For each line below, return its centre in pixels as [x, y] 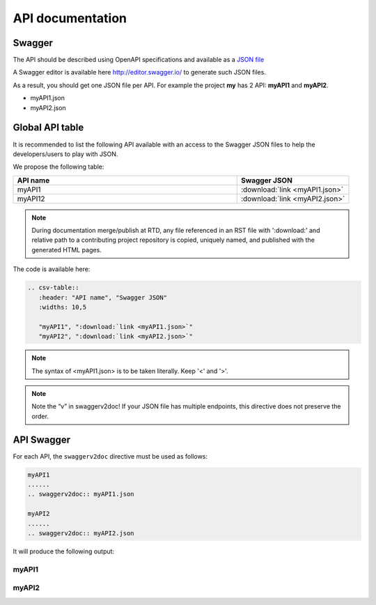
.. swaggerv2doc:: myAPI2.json [81, 533]
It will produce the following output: [64, 551]
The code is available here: [52, 269]
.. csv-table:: [53, 288]
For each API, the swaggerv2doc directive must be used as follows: [110, 456]
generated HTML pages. [67, 250]
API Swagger [42, 439]
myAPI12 [31, 199]
